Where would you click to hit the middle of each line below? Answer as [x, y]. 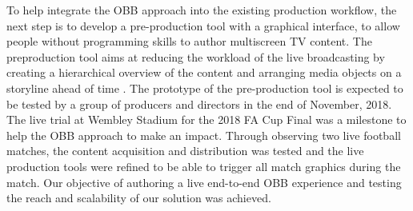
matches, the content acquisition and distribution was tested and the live [185, 151]
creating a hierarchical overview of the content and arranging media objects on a [204, 72]
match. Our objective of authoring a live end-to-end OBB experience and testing [204, 182]
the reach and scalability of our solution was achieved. [139, 198]
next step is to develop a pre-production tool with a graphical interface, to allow [203, 25]
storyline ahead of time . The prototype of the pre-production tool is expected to [205, 88]
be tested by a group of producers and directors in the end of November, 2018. [199, 104]
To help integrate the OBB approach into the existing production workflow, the [202, 10]
